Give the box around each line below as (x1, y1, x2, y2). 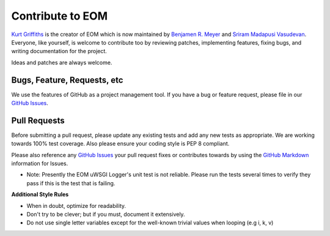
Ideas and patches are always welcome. (11, 59, 112, 66)
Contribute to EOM (11, 9, 108, 23)
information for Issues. (11, 160, 68, 168)
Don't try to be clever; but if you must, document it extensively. (26, 211, 186, 218)
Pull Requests (11, 115, 65, 125)
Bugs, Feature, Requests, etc (11, 75, 123, 85)
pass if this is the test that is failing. (26, 179, 116, 186)
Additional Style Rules (11, 191, 69, 198)
